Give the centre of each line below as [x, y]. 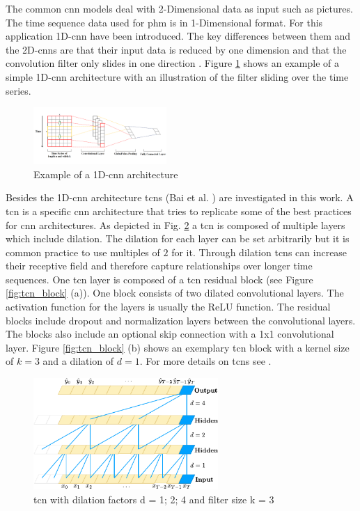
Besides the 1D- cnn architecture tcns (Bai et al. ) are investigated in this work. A [180, 197]
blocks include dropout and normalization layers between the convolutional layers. [181, 320]
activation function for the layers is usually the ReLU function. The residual [168, 307]
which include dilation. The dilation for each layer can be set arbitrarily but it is [178, 238]
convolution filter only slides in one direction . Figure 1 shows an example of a [172, 63]
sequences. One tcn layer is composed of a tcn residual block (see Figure [159, 279]
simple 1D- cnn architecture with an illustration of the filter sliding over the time [177, 76]
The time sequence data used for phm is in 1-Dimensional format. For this [164, 22]
